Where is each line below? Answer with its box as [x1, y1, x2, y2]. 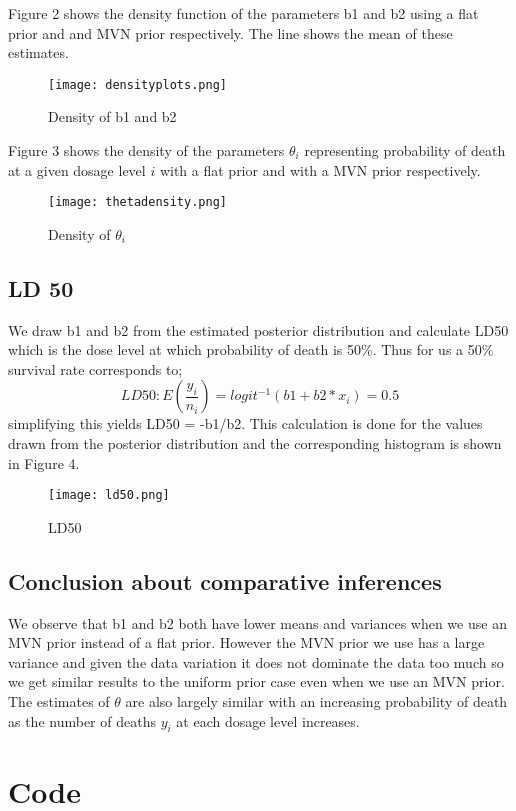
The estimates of [8, 691, 110, 712]
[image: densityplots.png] [48, 77, 227, 92]
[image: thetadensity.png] [48, 195, 227, 210]
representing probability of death [304, 140, 506, 161]
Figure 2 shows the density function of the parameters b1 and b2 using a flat [8, 3, 479, 23]
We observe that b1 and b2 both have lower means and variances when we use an [8, 612, 507, 633]
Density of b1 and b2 [48, 106, 177, 127]
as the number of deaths [8, 710, 156, 731]
